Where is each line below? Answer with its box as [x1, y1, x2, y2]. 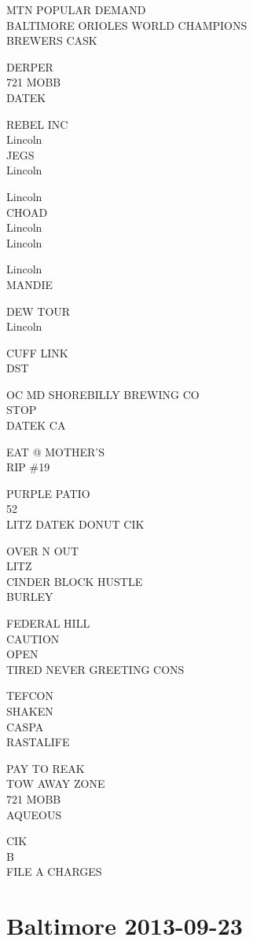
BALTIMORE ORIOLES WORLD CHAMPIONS [6, 16, 247, 33]
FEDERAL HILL [6, 615, 90, 631]
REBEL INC [6, 115, 68, 132]
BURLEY [6, 588, 53, 605]
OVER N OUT [6, 542, 79, 558]
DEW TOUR [6, 302, 71, 319]
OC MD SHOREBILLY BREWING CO [6, 386, 200, 402]
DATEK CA [6, 417, 66, 434]
